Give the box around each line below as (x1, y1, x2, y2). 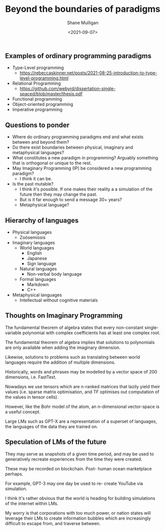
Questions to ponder (5, 121, 70, 129)
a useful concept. (5, 408, 41, 414)
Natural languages (19, 266, 57, 272)
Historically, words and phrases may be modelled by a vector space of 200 (5, 369, 158, 375)
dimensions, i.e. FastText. (5, 374, 57, 380)
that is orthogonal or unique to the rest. (12, 160, 92, 166)
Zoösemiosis (19, 234, 46, 240)
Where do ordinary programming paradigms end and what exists (12, 134, 144, 140)
